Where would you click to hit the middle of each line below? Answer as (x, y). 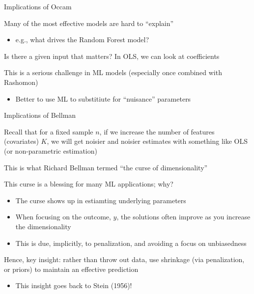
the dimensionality (43, 226)
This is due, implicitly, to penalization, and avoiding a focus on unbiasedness (131, 243)
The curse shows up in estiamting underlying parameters (101, 200)
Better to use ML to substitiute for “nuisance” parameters (103, 98)
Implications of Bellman (40, 115)
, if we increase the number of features (157, 131)
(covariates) (21, 141)
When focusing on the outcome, (63, 217)
